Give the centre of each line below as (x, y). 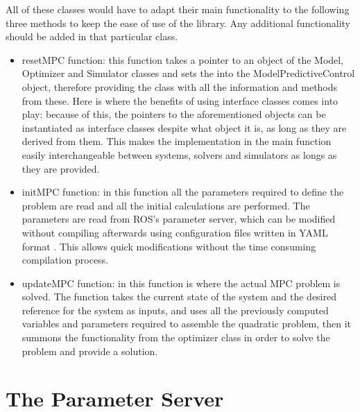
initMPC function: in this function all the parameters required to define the (183, 192)
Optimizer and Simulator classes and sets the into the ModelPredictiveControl (188, 73)
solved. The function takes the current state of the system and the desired (179, 297)
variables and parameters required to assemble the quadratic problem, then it (187, 324)
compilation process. (65, 260)
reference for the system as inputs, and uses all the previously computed (175, 310)
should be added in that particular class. (92, 36)
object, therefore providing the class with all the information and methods (180, 86)
